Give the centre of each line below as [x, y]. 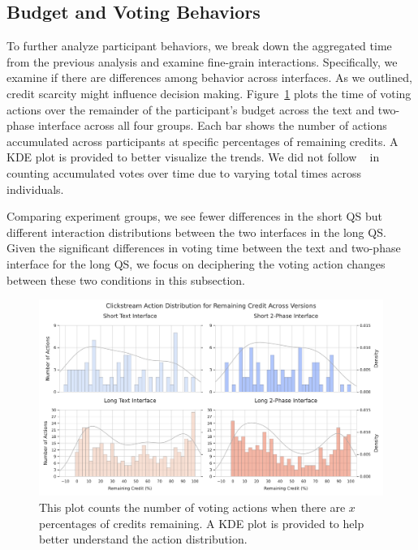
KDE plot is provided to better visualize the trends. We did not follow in [193, 157]
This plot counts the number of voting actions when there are [192, 507]
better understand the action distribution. [143, 539]
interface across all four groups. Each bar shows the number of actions [212, 125]
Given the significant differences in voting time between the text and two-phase [204, 248]
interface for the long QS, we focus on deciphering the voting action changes [196, 263]
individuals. [35, 189]
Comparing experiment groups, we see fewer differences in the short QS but [194, 216]
